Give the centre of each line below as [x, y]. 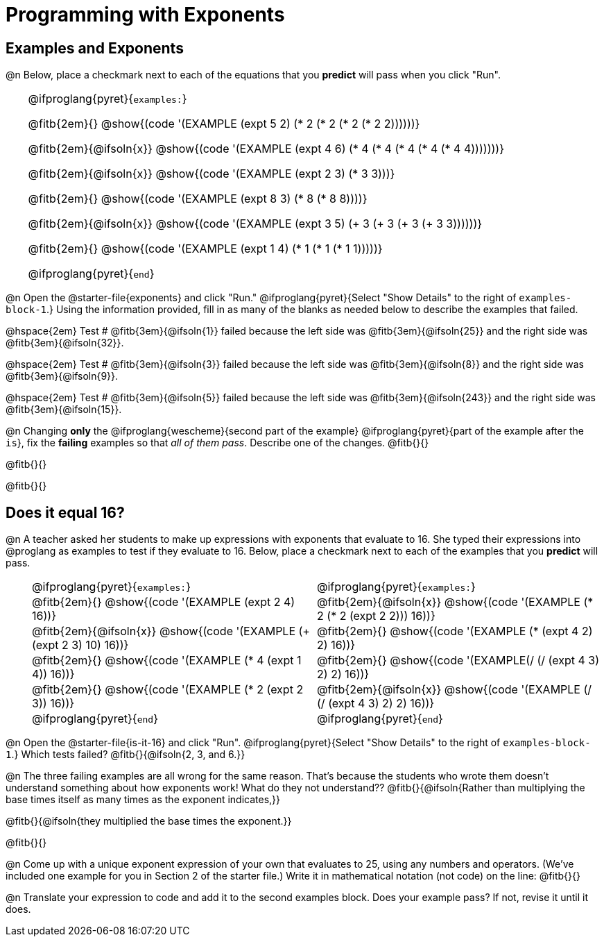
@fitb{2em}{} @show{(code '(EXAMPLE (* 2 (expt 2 [168, 690]
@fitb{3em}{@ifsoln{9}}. [62, 376]
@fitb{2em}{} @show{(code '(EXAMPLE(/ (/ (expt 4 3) [458, 661]
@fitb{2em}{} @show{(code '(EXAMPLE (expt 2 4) [164, 602]
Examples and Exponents [95, 48]
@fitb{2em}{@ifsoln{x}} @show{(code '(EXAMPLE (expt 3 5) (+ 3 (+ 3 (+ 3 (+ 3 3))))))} [255, 224]
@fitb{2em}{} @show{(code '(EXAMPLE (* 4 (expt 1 [167, 661]
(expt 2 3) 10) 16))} [80, 645]
